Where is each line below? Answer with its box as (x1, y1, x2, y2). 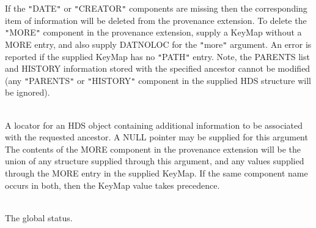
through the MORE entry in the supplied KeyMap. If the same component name (5, 167, 308, 180)
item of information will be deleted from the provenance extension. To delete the (5, 13, 307, 26)
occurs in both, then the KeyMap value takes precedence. (5, 178, 220, 191)
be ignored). (5, 86, 50, 99)
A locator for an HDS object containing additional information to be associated (5, 118, 303, 131)
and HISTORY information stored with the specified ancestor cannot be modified (5, 62, 310, 75)
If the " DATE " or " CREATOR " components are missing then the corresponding (5, 2, 307, 14)
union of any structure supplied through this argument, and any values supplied (5, 154, 304, 167)
